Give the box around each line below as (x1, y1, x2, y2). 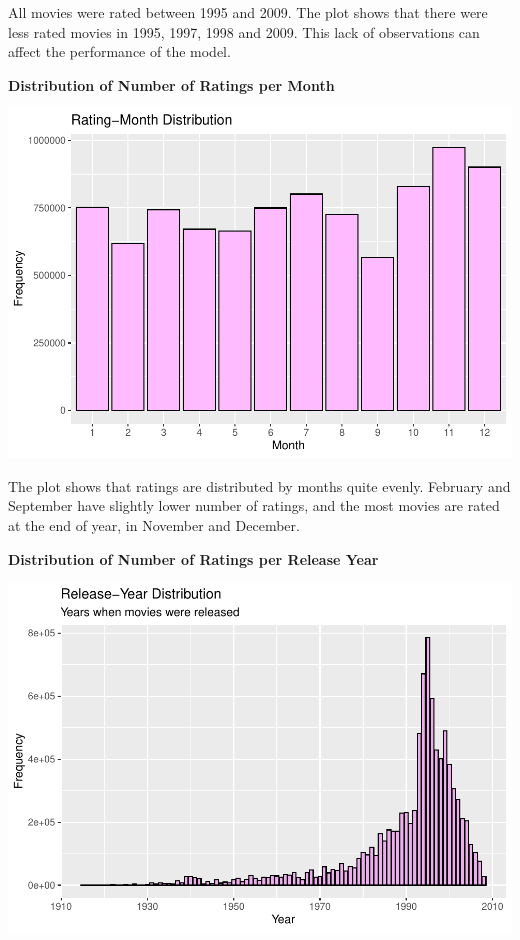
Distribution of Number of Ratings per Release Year (8, 548, 379, 569)
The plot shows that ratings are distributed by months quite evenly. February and (8, 475, 511, 496)
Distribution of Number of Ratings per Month (8, 74, 335, 95)
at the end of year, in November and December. (8, 515, 300, 536)
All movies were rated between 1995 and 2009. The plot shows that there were (8, 2, 488, 22)
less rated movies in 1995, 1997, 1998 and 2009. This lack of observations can (8, 21, 480, 42)
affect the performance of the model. (8, 41, 231, 62)
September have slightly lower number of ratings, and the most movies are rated (8, 495, 500, 516)
